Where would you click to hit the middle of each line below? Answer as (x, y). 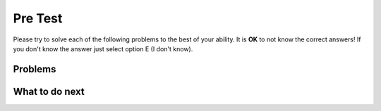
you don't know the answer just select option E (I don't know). (103, 48)
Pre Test (38, 18)
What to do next (49, 91)
